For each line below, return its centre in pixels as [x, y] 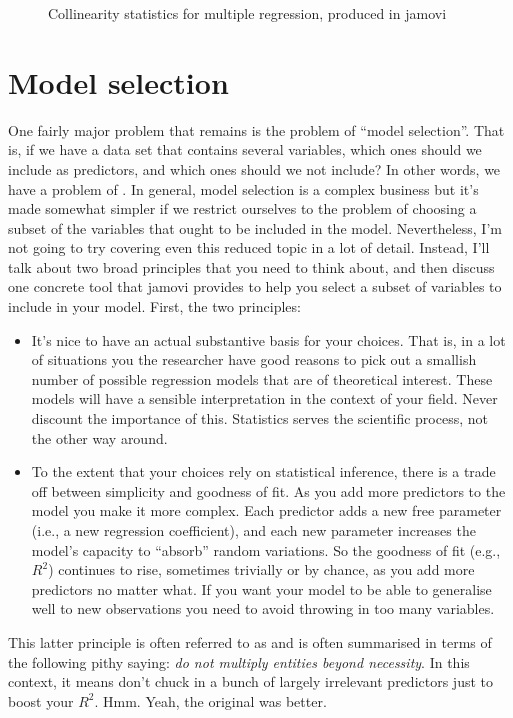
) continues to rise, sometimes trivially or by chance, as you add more [261, 569]
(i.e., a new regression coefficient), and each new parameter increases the [253, 530]
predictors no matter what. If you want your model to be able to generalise [261, 588]
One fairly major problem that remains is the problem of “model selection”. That [256, 129]
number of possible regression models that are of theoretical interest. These [262, 378]
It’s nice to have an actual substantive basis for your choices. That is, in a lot [268, 339]
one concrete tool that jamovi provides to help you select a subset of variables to [255, 286]
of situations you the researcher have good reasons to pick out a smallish [254, 359]
